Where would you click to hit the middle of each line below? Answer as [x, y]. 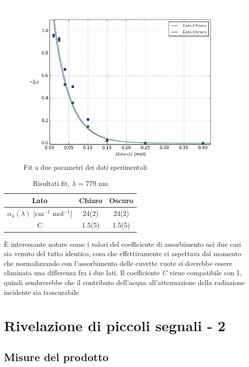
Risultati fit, [51, 183]
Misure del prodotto [56, 356]
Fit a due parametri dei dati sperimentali [86, 167]
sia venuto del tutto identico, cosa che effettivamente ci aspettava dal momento [123, 253]
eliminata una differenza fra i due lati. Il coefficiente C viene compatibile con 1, [123, 273]
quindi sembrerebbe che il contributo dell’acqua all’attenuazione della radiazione [124, 282]
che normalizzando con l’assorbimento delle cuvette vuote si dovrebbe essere [118, 263]
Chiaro [91, 200]
